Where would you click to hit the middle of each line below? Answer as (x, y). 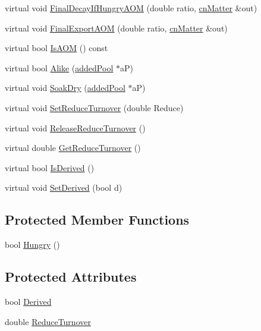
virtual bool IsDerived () (50, 167)
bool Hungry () (32, 245)
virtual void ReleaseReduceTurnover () (75, 127)
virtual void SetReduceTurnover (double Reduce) (94, 107)
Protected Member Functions (97, 220)
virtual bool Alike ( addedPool (59, 67)
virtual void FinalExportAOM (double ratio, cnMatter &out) (116, 28)
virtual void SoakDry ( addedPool (65, 88)
